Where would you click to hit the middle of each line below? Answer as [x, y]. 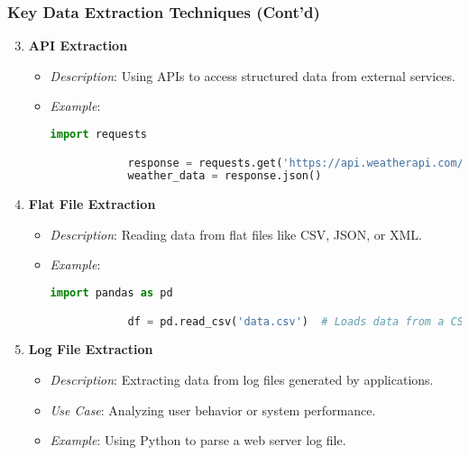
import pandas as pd [111, 293]
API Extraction [78, 45]
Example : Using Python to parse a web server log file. [198, 440]
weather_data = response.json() [225, 176]
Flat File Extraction [92, 204]
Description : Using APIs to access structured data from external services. [253, 75]
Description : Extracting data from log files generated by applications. [242, 380]
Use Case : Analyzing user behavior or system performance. [213, 409]
